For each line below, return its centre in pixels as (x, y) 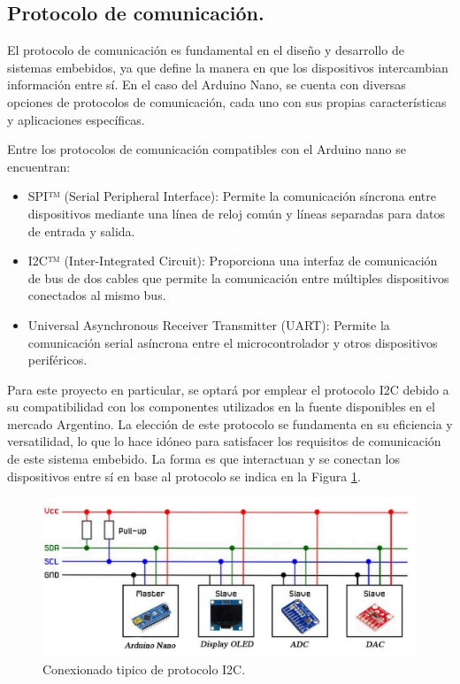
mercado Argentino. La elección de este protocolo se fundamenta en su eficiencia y (230, 423)
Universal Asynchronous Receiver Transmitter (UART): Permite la (209, 324)
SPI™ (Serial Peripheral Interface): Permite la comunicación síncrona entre (232, 196)
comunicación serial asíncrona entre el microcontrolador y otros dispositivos (233, 342)
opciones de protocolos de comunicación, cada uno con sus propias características (227, 101)
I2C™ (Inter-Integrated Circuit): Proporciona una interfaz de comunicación (233, 261)
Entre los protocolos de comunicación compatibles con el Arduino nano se (207, 149)
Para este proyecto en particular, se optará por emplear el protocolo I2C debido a (228, 389)
